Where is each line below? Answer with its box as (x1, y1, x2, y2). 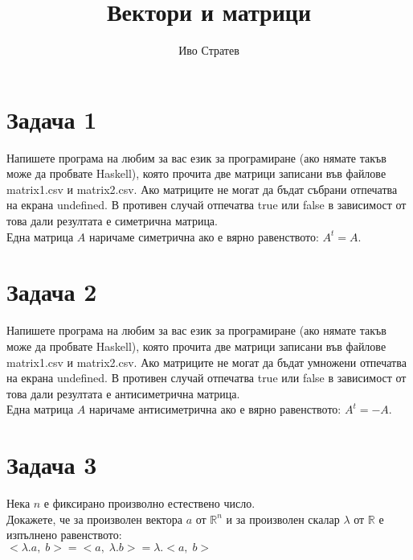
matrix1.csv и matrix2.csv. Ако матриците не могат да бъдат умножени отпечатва (6, 353, 407, 370)
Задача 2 (6, 275, 97, 308)
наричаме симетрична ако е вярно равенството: (88, 228, 319, 245)
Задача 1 (6, 102, 97, 135)
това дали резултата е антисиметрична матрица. (6, 385, 240, 401)
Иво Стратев (178, 42, 239, 59)
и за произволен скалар (226, 510, 340, 527)
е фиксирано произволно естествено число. (43, 495, 256, 512)
